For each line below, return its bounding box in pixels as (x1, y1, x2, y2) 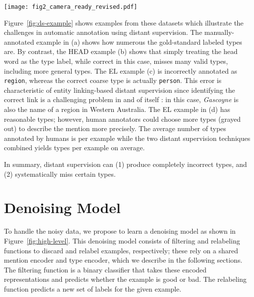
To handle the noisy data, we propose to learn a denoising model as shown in (4, 226, 236, 236)
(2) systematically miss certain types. (4, 168, 116, 179)
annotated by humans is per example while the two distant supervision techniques (4, 133, 251, 143)
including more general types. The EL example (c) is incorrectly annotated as (4, 65, 237, 76)
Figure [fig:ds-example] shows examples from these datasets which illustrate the (4, 17, 244, 27)
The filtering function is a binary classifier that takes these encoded (4, 264, 207, 274)
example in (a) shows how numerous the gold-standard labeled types (36, 36, 242, 47)
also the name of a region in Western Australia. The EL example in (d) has (4, 104, 230, 114)
